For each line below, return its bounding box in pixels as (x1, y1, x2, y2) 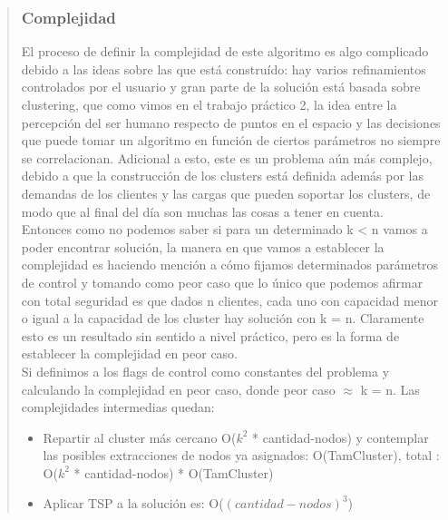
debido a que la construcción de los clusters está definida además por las (21, 166, 424, 185)
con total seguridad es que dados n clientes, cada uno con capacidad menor (21, 290, 439, 309)
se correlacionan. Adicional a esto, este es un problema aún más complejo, (21, 148, 433, 167)
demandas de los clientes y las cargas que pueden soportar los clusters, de (21, 183, 431, 202)
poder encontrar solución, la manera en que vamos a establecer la (21, 237, 385, 256)
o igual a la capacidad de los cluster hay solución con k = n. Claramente (21, 309, 424, 328)
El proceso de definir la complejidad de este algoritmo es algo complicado (21, 42, 429, 61)
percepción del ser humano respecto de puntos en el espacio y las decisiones (21, 113, 441, 132)
